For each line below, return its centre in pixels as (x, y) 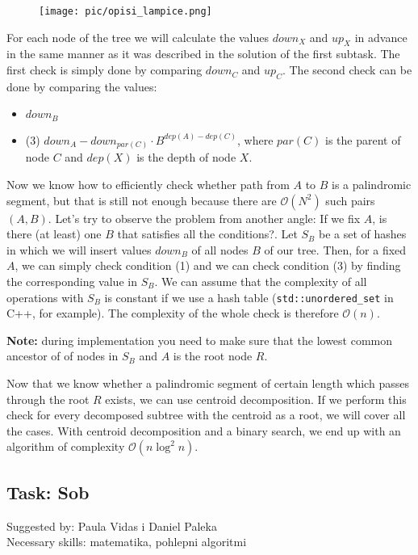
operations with (45, 297)
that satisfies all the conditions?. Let (207, 234)
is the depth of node (186, 157)
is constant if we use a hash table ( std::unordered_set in (249, 297)
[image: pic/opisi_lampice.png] (125, 11)
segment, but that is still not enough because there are (142, 200)
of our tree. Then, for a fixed (335, 249)
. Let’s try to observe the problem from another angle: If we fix (204, 218)
